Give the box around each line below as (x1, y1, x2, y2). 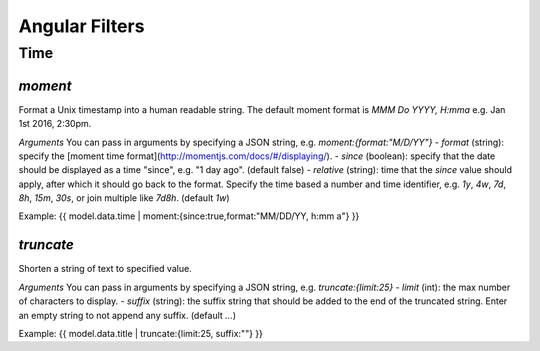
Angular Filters (18, 15, 145, 37)
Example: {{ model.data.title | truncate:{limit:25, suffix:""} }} (18, 327, 264, 339)
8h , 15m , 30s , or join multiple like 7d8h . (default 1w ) (18, 192, 230, 204)
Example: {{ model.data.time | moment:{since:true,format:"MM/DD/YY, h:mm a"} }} (18, 210, 360, 222)
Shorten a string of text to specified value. (18, 263, 192, 275)
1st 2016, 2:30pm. (18, 118, 92, 130)
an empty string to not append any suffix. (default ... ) (18, 309, 237, 321)
